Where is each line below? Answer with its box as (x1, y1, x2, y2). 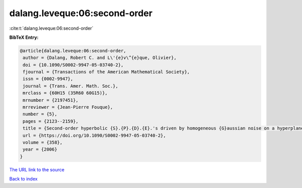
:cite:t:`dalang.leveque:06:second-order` (9, 25, 94, 31)
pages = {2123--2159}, (23, 118, 79, 124)
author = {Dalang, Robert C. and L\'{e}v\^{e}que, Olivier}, (23, 55, 177, 60)
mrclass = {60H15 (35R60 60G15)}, (23, 90, 108, 96)
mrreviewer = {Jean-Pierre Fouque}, (23, 104, 113, 110)
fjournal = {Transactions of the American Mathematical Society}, (23, 69, 190, 75)
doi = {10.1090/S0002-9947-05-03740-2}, (23, 62, 124, 68)
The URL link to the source (9, 166, 65, 172)
